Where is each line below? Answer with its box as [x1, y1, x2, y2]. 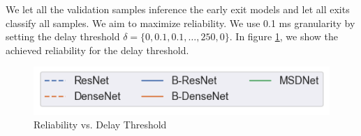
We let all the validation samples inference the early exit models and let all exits [6, 2, 350, 16]
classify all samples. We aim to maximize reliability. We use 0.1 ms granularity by [6, 15, 355, 30]
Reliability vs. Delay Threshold [34, 117, 167, 132]
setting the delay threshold [6, 29, 120, 44]
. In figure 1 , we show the [229, 29, 339, 44]
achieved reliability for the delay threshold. [6, 42, 189, 57]
